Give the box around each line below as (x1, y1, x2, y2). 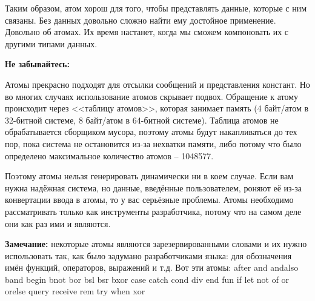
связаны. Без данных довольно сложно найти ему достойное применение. (5, 13, 276, 26)
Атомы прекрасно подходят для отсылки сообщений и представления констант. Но (5, 78, 310, 90)
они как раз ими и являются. (5, 217, 111, 230)
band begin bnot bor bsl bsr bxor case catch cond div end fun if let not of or (5, 273, 290, 285)
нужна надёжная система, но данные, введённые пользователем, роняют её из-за (5, 181, 302, 194)
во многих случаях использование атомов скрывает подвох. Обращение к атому (5, 90, 299, 102)
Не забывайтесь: (5, 58, 70, 70)
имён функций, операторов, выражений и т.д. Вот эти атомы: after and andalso (5, 261, 299, 274)
